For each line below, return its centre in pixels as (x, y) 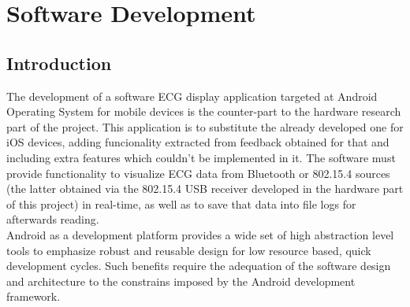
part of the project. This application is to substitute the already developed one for (205, 126)
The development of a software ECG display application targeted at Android (192, 96)
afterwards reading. (53, 219)
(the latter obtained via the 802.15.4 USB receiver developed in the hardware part (205, 189)
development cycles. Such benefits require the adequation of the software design (199, 266)
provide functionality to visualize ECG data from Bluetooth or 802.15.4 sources (198, 173)
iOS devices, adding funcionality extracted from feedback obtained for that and (198, 142)
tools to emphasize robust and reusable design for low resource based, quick (189, 250)
